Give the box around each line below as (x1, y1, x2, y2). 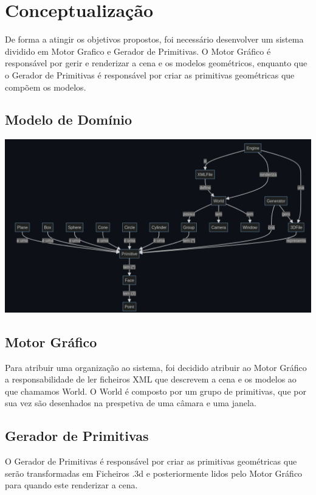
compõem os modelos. (5, 80, 86, 93)
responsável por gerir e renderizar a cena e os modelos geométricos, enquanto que (5, 57, 307, 69)
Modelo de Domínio (5, 110, 132, 129)
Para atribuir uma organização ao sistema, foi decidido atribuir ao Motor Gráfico (5, 361, 307, 373)
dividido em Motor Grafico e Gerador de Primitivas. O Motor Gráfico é (5, 44, 271, 57)
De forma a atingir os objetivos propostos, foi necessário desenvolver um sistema (5, 33, 304, 46)
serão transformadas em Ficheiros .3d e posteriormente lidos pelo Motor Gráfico (5, 466, 303, 479)
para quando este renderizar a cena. (5, 479, 138, 491)
